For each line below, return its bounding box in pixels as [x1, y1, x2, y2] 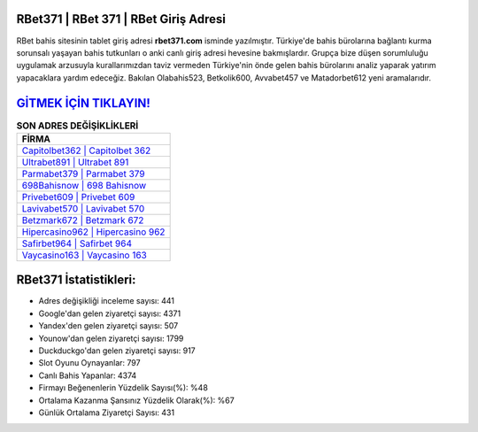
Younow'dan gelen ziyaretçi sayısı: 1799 [38, 333, 184, 343]
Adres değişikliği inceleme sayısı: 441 [38, 296, 174, 306]
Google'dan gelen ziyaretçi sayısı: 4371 [38, 308, 181, 319]
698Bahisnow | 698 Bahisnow [21, 179, 147, 191]
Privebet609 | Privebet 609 [21, 190, 135, 203]
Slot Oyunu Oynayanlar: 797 [38, 358, 141, 368]
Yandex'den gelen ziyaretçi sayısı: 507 [38, 320, 179, 331]
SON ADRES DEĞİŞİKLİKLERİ [16, 120, 139, 132]
